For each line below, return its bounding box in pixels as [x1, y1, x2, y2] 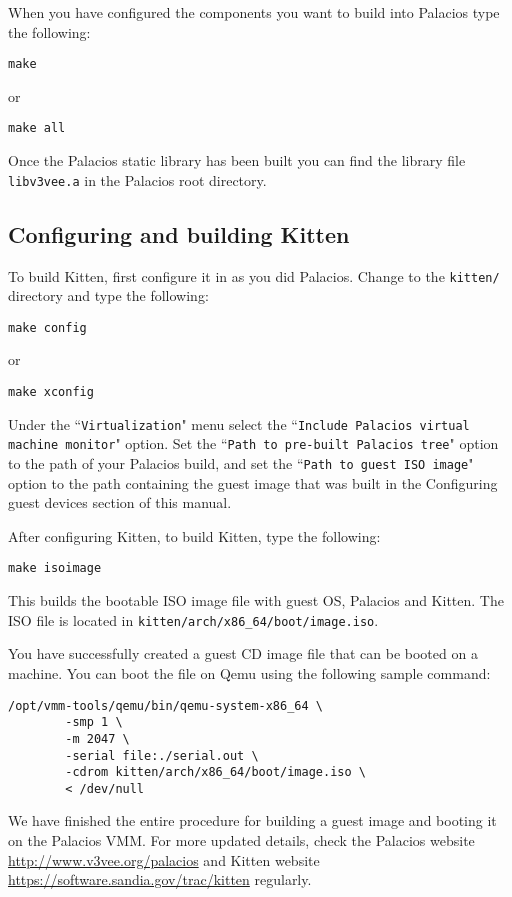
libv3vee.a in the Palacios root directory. [8, 169, 267, 190]
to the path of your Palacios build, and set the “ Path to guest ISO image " [8, 453, 474, 474]
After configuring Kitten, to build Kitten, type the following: [8, 525, 381, 546]
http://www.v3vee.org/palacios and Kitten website [8, 849, 320, 870]
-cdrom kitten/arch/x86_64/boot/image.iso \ [65, 765, 366, 780]
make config [8, 320, 87, 335]
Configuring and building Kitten [8, 218, 350, 249]
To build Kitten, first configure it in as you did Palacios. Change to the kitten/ [8, 265, 500, 286]
